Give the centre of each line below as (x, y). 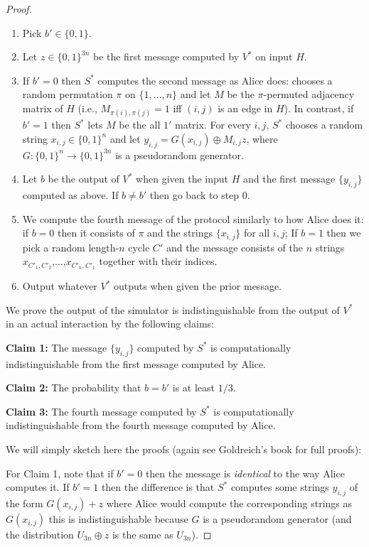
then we (344, 233)
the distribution (40, 534)
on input (274, 56)
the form (25, 503)
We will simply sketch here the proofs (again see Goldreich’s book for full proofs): (184, 449)
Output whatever (60, 286)
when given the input (182, 179)
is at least (194, 388)
